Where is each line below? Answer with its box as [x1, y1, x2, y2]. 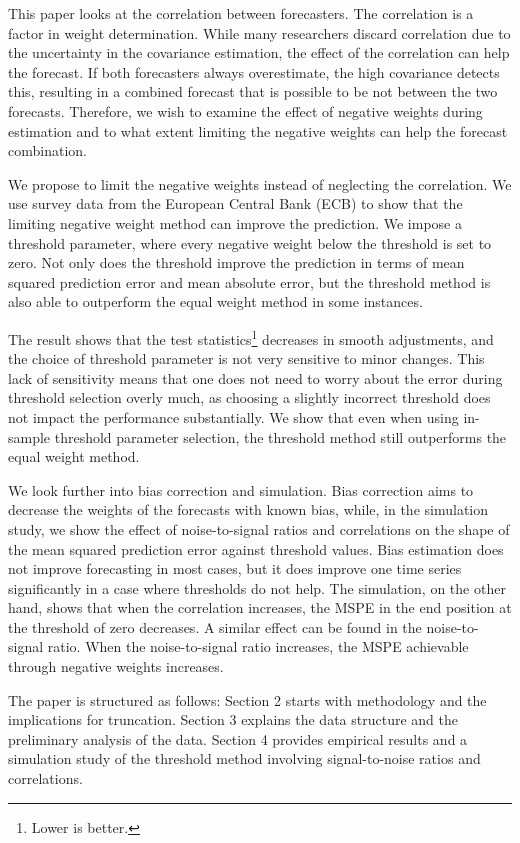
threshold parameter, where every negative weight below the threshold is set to [8, 232, 492, 253]
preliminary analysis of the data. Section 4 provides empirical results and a [8, 728, 468, 749]
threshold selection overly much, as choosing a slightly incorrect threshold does [8, 387, 491, 408]
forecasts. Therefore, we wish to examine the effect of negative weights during [8, 100, 483, 121]
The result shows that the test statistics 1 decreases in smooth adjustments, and [8, 325, 494, 349]
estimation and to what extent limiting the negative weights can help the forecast [8, 120, 508, 141]
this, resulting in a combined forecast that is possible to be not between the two [8, 81, 498, 102]
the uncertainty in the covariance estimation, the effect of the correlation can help [8, 42, 510, 63]
